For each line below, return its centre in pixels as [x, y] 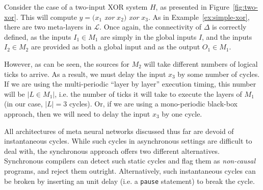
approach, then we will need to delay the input [77, 113]
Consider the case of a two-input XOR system [76, 7]
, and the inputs [227, 36]
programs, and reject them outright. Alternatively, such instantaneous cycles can [130, 170]
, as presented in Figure [192, 7]
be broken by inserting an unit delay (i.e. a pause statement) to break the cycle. [129, 181]
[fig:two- [245, 7]
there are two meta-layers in [48, 27]
